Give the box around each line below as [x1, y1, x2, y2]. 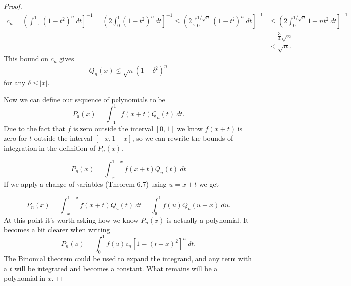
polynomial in [4, 273, 46, 283]
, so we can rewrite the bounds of [132, 133, 233, 143]
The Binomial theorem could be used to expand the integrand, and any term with [4, 253, 252, 264]
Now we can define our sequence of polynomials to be [4, 94, 165, 104]
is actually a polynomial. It [166, 214, 249, 225]
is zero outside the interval [73, 123, 154, 133]
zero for [4, 133, 27, 143]
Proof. [4, 1, 22, 11]
